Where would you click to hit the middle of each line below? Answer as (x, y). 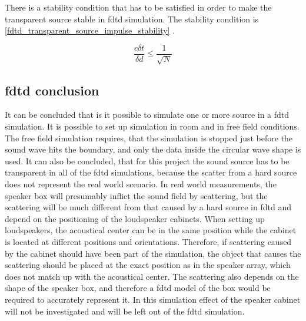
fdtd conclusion (52, 90)
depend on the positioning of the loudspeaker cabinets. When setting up (135, 218)
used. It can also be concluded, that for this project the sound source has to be (147, 160)
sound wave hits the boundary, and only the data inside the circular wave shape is (153, 149)
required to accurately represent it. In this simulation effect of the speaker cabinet (153, 299)
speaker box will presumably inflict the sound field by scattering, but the (136, 195)
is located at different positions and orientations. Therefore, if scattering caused (148, 241)
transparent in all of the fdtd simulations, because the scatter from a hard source (151, 172)
